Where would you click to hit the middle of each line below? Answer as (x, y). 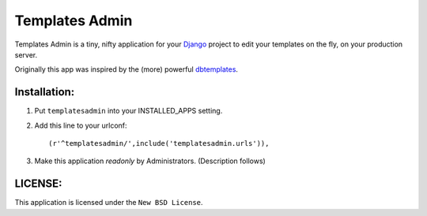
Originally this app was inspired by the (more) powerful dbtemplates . (127, 69)
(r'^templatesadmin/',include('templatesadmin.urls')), (159, 143)
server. (26, 54)
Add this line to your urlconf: (81, 125)
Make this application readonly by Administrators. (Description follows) (150, 161)
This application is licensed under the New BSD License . (109, 203)
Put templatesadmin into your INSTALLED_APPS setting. (128, 111)
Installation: (45, 92)
